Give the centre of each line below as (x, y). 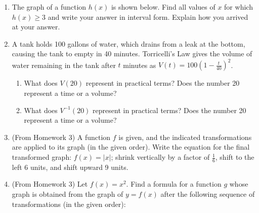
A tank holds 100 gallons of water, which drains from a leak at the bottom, (128, 43)
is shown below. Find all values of (163, 7)
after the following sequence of (208, 194)
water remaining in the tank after (64, 65)
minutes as (140, 65)
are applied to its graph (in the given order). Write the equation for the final (131, 147)
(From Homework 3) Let (50, 184)
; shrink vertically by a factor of (160, 157)
